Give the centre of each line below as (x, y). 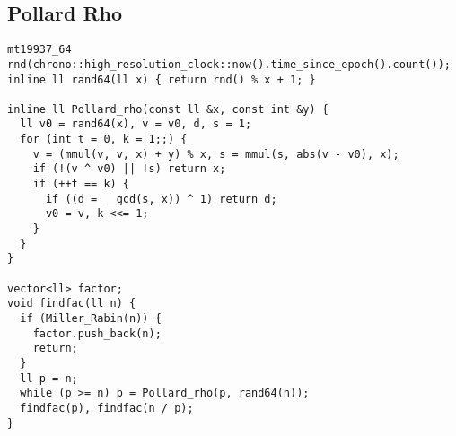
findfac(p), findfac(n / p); (107, 408)
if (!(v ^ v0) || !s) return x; (129, 169)
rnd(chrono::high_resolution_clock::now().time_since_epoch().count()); (229, 64)
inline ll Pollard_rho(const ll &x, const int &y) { (168, 109)
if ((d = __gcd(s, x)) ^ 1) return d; (161, 199)
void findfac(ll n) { (72, 304)
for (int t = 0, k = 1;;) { (104, 140)
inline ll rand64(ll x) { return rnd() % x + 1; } (162, 79)
